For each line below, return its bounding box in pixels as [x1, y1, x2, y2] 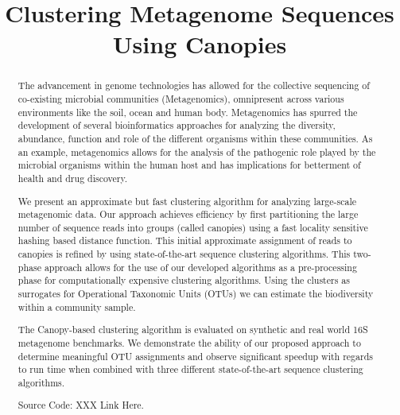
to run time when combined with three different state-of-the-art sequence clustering [17, 363, 363, 376]
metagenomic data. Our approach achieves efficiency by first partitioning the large [17, 207, 359, 221]
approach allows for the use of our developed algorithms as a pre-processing [44, 260, 357, 273]
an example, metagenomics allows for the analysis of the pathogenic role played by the [17, 145, 376, 158]
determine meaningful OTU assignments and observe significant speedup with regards [17, 349, 373, 363]
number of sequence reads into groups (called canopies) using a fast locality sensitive [17, 220, 368, 234]
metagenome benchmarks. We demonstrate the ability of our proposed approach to [17, 335, 361, 349]
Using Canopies [112, 28, 287, 60]
